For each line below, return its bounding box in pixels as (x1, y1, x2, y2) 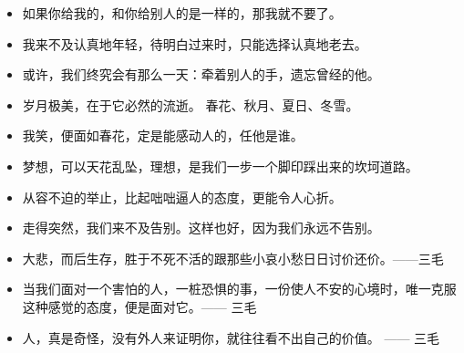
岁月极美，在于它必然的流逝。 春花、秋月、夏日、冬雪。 (22, 95, 359, 114)
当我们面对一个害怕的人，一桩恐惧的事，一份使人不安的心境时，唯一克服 (22, 279, 457, 298)
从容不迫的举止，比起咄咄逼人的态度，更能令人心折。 (22, 187, 342, 206)
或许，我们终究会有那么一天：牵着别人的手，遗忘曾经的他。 (22, 65, 380, 84)
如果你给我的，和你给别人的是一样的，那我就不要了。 (22, 4, 342, 22)
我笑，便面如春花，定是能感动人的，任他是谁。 (22, 126, 304, 145)
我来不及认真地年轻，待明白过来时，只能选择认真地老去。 (22, 34, 367, 53)
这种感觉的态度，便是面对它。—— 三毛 (22, 296, 257, 316)
